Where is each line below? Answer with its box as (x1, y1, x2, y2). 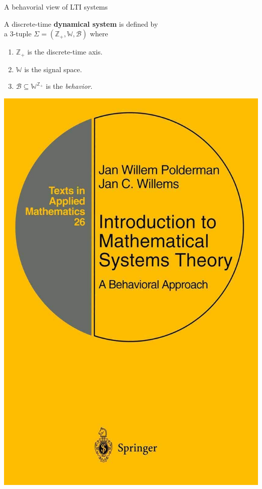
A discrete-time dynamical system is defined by (4, 18, 158, 29)
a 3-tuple (4, 28, 32, 39)
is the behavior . (46, 81, 93, 91)
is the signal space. (24, 64, 82, 74)
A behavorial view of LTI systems (4, 2, 108, 12)
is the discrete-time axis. (27, 46, 103, 57)
